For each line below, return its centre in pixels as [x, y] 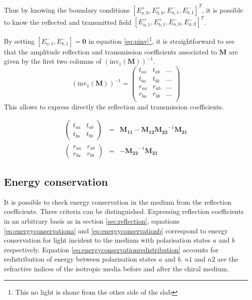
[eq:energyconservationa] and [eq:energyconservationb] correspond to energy [116, 230]
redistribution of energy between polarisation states [80, 259]
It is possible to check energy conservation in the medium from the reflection [118, 202]
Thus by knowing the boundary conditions [67, 9]
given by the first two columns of [53, 61]
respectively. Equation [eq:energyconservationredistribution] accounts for [111, 249]
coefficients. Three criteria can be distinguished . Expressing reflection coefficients [124, 211]
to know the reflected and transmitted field [68, 21]
